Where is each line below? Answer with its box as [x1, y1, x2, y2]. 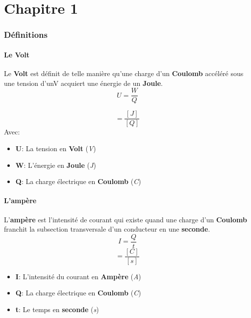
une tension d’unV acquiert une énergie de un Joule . [4, 78, 163, 88]
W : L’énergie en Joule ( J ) [15, 159, 96, 170]
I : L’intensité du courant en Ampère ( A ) [15, 271, 141, 281]
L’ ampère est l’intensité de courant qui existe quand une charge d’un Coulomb [4, 214, 247, 224]
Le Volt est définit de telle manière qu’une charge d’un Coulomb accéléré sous [4, 68, 244, 79]
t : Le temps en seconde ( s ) [15, 304, 99, 314]
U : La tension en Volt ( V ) [15, 143, 96, 153]
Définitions [4, 28, 48, 41]
